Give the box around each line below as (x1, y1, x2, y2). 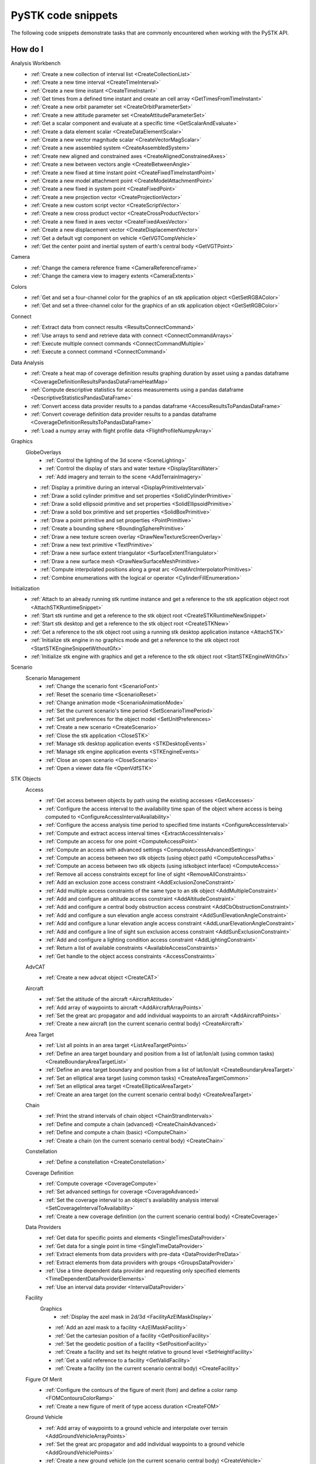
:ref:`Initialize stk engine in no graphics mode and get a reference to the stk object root (30, 637, 239, 644)
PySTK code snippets (11, 9, 118, 22)
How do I (11, 45, 44, 54)
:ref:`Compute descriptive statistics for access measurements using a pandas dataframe (30, 386, 244, 393)
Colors (11, 283, 28, 290)
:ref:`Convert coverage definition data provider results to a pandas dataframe (30, 411, 217, 418)
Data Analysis (11, 359, 44, 366)
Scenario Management (25, 674, 81, 682)
